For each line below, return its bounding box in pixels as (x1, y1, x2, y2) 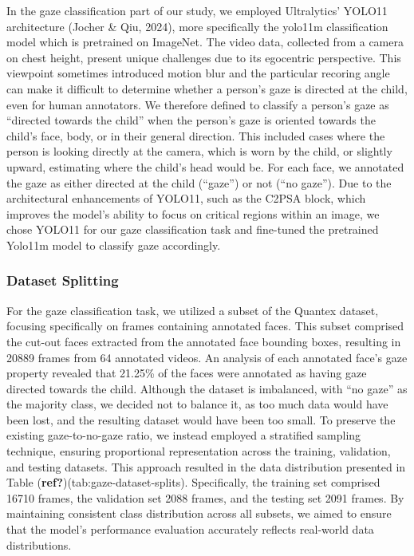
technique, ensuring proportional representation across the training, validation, (6, 443, 391, 459)
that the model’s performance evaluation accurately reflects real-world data (6, 521, 374, 538)
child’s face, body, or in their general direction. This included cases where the (6, 127, 385, 144)
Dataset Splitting (6, 270, 119, 290)
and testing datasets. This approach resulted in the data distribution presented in (6, 458, 406, 475)
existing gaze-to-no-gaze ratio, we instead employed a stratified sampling (6, 427, 361, 444)
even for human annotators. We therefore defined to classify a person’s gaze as (6, 96, 389, 112)
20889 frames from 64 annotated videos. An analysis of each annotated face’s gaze (6, 349, 408, 365)
